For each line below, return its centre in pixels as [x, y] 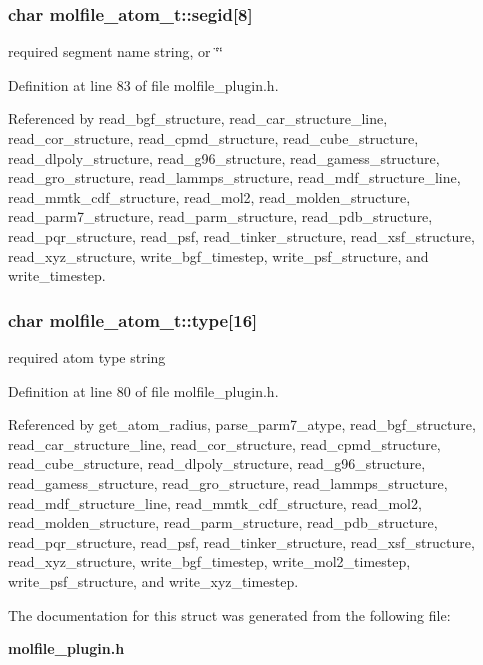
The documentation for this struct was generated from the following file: [229, 614]
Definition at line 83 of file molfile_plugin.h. [143, 84]
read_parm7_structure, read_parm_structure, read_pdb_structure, [220, 216]
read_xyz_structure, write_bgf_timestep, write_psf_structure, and [218, 255]
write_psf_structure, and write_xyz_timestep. [153, 580]
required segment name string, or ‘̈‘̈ [115, 51]
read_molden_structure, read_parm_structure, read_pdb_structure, [223, 522]
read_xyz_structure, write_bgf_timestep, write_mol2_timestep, [209, 561]
